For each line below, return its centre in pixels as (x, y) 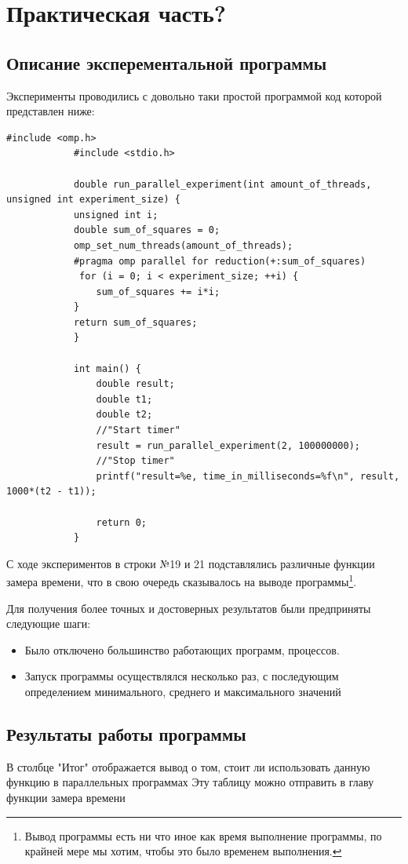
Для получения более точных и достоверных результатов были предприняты (189, 608)
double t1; (124, 399)
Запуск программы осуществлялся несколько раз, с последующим (182, 676)
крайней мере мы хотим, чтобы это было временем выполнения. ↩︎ (183, 851)
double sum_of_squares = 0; (147, 230)
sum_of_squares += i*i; (158, 292)
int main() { (107, 368)
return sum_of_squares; (135, 322)
